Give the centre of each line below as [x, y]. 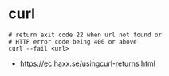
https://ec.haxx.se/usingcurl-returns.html [87, 63]
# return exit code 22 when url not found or [85, 35]
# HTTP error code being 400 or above [73, 42]
